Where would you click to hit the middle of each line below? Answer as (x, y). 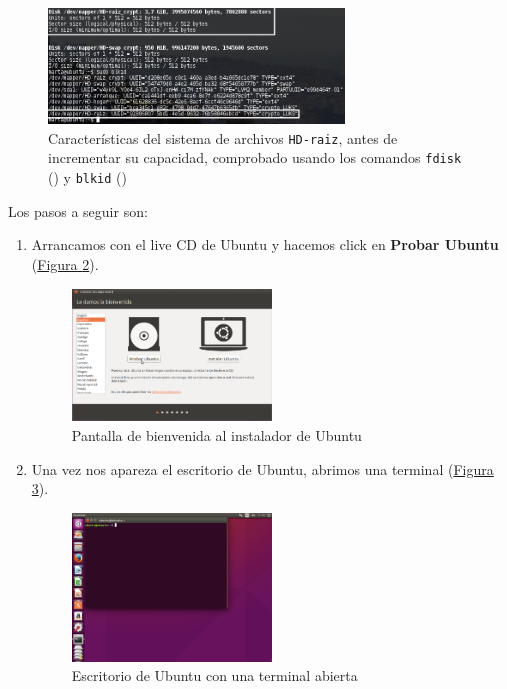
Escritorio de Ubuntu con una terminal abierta (214, 675)
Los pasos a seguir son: (78, 210)
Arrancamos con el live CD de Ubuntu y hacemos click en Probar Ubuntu (265, 244)
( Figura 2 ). (65, 263)
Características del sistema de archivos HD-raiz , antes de (223, 137)
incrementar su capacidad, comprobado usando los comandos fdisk (255, 157)
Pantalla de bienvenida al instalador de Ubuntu (216, 434)
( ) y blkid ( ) (87, 177)
